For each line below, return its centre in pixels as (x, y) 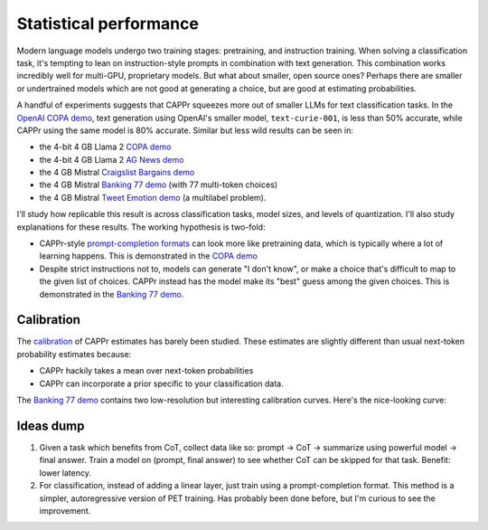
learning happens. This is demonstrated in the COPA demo (148, 256)
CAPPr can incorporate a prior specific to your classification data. (161, 383)
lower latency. (66, 473)
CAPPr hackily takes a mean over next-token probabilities (146, 371)
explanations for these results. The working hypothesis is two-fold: (141, 227)
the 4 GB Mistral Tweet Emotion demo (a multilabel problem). (153, 197)
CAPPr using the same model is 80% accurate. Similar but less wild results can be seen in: (185, 130)
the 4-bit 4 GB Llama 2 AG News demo (112, 159)
